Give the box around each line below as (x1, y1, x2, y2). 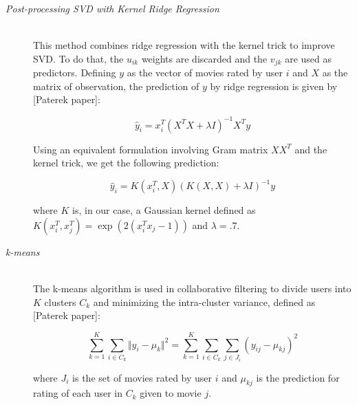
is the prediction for (256, 370, 340, 384)
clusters (44, 294, 76, 309)
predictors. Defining (33, 65, 116, 80)
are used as (285, 51, 332, 65)
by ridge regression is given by (210, 78, 338, 93)
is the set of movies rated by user (72, 370, 213, 384)
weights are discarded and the (141, 51, 268, 65)
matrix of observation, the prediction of (33, 78, 199, 93)
